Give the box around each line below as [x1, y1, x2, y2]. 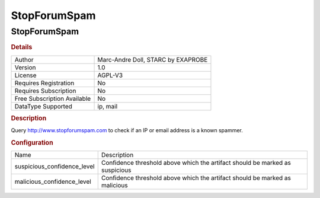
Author [14, 55, 34, 63]
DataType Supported [14, 102, 72, 110]
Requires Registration [14, 79, 75, 87]
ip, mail [97, 102, 118, 110]
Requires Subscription [14, 87, 76, 95]
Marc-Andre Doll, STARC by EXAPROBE [97, 55, 208, 63]
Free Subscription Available [14, 94, 91, 103]
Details [11, 43, 33, 52]
